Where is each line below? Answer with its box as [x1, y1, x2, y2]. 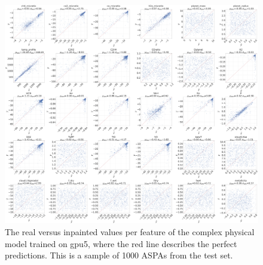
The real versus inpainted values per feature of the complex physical [5, 226, 255, 238]
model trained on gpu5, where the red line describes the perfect [5, 237, 237, 249]
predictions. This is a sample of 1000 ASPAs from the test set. [5, 249, 233, 261]
